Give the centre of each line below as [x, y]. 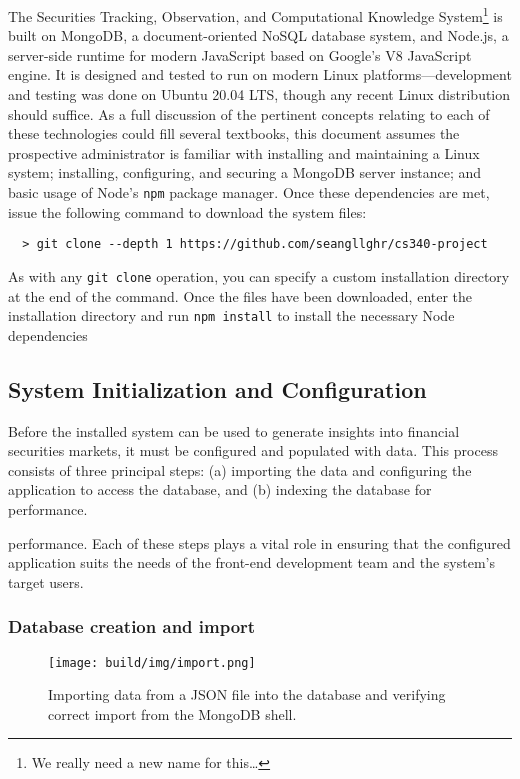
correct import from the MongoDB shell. [172, 713]
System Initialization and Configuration [217, 388]
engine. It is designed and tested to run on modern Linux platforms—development [260, 74]
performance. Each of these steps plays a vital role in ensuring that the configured [259, 542]
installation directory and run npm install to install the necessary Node [231, 315]
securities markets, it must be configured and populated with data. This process [253, 450]
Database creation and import [132, 626]
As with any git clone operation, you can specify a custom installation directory [259, 275]
